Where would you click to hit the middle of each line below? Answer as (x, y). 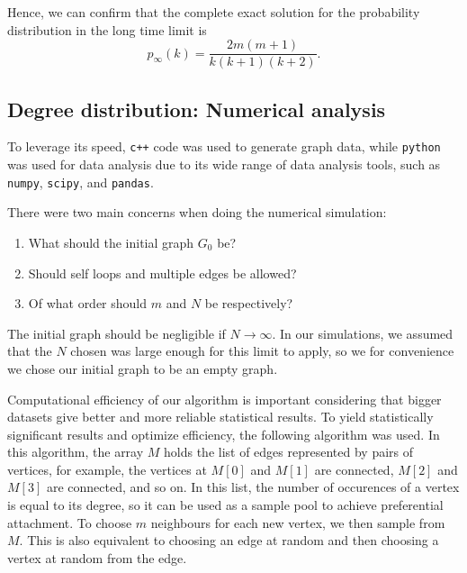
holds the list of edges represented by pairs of (289, 452)
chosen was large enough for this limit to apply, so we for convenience (262, 351)
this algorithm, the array (76, 452)
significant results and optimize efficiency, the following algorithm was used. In (224, 434)
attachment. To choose (70, 522)
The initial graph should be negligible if (117, 333)
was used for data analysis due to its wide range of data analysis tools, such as (224, 164)
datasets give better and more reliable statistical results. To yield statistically (220, 417)
